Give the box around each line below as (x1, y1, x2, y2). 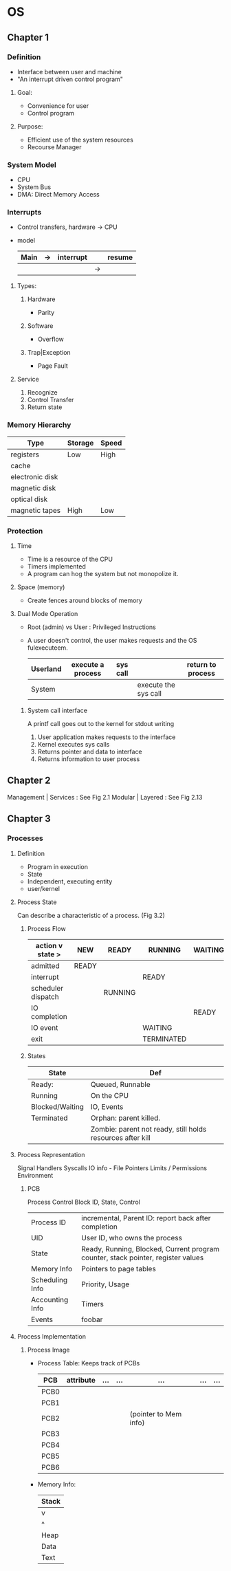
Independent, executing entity (27, 877, 113, 886)
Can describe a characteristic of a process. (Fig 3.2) (16, 911, 165, 919)
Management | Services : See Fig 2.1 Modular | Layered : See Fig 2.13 (7, 793, 203, 801)
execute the (137, 680, 175, 690)
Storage (67, 438, 94, 448)
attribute (66, 1375, 96, 1385)
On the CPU (90, 1090, 129, 1100)
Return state (27, 403, 63, 411)
